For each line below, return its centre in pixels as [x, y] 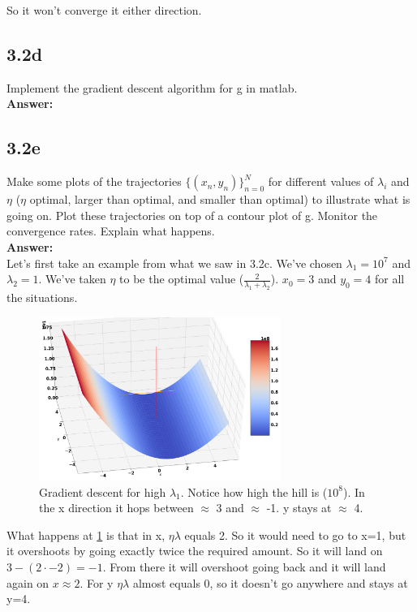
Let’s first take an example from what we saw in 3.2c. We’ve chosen [174, 263]
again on [28, 582]
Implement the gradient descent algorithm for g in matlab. [152, 87]
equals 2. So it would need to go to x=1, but [295, 534]
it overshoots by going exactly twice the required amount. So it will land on [195, 551]
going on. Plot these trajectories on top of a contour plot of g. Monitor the [192, 215]
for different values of [321, 181]
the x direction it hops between [116, 508]
